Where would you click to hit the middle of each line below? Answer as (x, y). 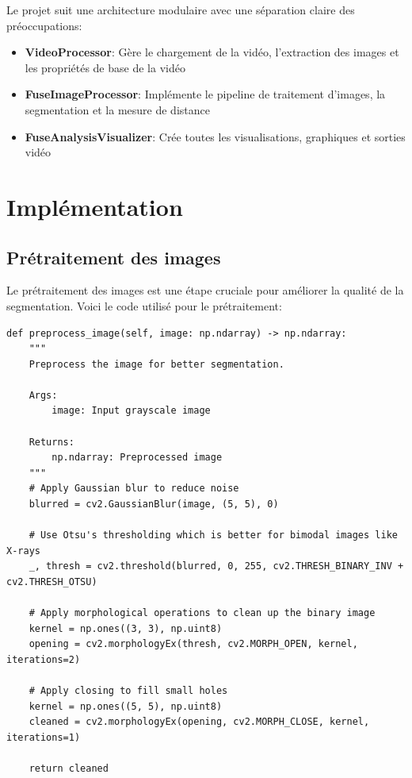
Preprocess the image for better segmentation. (156, 364)
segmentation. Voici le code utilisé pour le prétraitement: (144, 305)
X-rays (23, 551)
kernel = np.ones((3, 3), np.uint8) (126, 628)
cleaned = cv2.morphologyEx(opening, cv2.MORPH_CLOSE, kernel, (199, 722)
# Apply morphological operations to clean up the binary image (202, 613)
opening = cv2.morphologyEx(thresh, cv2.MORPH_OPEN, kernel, (193, 644)
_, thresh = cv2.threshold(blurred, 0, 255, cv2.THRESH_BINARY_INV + (216, 566)
